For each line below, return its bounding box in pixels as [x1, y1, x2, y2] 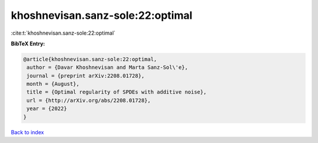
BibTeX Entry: [11, 40, 45, 47]
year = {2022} [26, 105, 67, 112]
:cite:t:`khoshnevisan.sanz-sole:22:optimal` [11, 29, 116, 36]
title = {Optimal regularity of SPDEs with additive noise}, [26, 89, 207, 95]
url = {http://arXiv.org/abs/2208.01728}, [26, 97, 151, 104]
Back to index [11, 128, 44, 135]
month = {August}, [26, 81, 79, 88]
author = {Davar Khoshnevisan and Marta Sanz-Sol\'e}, [26, 64, 188, 71]
